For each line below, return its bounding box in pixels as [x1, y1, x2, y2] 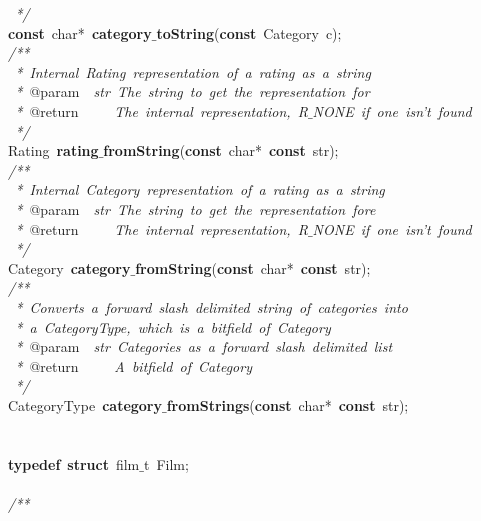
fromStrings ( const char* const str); [166, 394, 409, 415]
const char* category [8, 22, 152, 43]
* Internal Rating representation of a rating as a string [15, 61, 371, 82]
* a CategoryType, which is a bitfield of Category [15, 316, 331, 337]
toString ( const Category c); [156, 22, 342, 43]
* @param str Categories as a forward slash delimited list [15, 336, 393, 357]
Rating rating [8, 140, 99, 161]
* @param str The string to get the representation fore [15, 198, 376, 219]
